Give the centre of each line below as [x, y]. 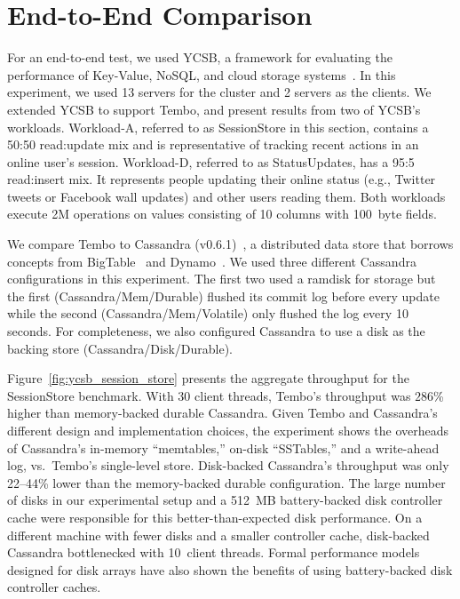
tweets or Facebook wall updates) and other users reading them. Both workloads [226, 196]
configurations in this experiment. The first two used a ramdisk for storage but [222, 279]
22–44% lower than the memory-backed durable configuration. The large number [226, 482]
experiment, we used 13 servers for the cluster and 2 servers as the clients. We [219, 92]
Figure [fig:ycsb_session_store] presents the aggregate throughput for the [208, 378]
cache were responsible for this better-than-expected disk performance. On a [215, 517]
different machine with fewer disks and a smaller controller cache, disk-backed [218, 535]
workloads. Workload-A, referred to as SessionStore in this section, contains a [218, 127]
